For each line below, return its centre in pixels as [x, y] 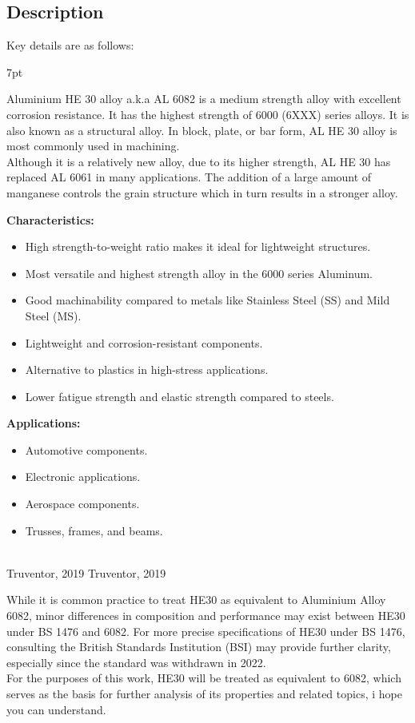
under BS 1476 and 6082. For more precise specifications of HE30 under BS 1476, [206, 631]
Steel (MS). [53, 315]
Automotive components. [86, 449]
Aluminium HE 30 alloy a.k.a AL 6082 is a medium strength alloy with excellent [204, 99]
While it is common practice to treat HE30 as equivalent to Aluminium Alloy [196, 600]
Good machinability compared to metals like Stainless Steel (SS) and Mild [207, 300]
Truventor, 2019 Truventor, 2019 [86, 572]
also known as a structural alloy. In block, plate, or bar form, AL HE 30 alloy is [202, 130]
